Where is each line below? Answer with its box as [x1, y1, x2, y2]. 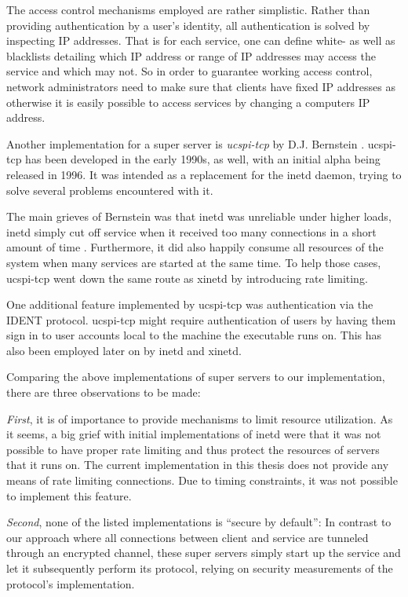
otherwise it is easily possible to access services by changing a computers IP [6, 93, 370, 110]
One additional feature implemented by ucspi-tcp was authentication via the [6, 296, 373, 313]
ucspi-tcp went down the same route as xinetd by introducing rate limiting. [6, 269, 368, 286]
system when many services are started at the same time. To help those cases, [6, 254, 381, 270]
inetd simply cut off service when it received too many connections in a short [6, 223, 377, 240]
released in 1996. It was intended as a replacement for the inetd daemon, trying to [6, 166, 402, 182]
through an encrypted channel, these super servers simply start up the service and [6, 544, 401, 561]
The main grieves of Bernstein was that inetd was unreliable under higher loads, [6, 208, 392, 225]
